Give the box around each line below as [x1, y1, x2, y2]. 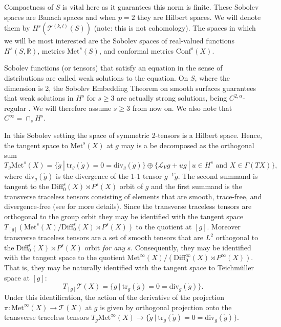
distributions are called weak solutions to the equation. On [4, 72, 188, 83]
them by [4, 22, 30, 33]
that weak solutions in [4, 92, 74, 103]
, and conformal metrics [99, 45, 174, 56]
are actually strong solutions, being [117, 92, 227, 103]
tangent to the [4, 181, 49, 192]
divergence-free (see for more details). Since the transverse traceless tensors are [4, 201, 252, 212]
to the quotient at [136, 221, 192, 231]
